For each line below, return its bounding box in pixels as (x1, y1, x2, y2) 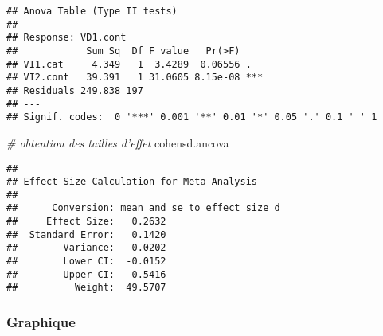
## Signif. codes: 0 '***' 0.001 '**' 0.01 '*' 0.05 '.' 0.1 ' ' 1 (6, 111, 377, 123)
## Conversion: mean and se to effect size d (6, 202, 280, 214)
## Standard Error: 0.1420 (6, 229, 166, 240)
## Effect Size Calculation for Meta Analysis (6, 176, 257, 188)
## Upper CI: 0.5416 (6, 268, 166, 280)
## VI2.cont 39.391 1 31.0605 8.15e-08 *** (6, 72, 264, 84)
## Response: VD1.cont (6, 32, 127, 44)
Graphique (6, 311, 76, 331)
